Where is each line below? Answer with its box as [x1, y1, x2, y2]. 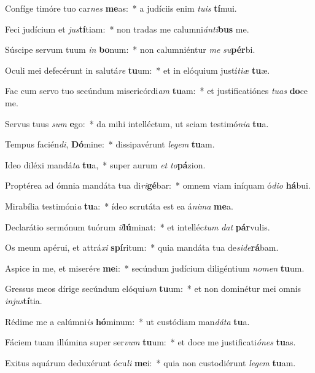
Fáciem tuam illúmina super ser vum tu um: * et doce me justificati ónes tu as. [5, 336, 296, 348]
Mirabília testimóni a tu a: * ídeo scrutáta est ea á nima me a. [5, 199, 233, 212]
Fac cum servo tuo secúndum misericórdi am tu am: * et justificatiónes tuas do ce [5, 84, 308, 97]
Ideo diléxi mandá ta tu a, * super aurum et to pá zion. [5, 158, 206, 171]
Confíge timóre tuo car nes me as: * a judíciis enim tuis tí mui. [5, 2, 237, 14]
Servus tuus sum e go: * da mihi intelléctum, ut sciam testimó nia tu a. [5, 117, 269, 130]
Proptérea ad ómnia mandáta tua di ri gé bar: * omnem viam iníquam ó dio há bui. [5, 179, 311, 192]
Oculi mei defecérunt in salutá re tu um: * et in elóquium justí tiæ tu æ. [5, 63, 270, 76]
